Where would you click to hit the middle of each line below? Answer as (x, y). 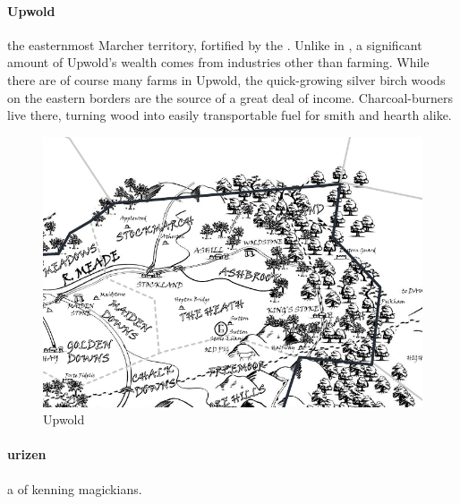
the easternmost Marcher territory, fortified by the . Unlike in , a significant (215, 44)
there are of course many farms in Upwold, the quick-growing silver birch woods (226, 79)
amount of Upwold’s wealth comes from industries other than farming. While (218, 62)
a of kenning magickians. (75, 488)
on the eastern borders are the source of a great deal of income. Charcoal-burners (230, 97)
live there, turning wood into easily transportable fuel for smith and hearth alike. (230, 115)
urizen (27, 454)
